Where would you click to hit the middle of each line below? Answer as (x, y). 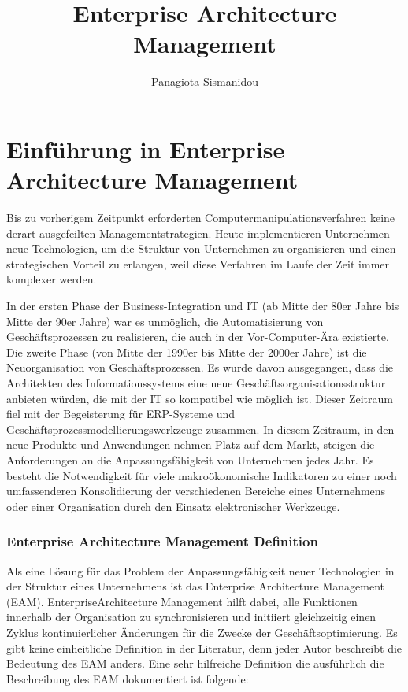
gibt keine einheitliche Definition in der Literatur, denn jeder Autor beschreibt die (204, 648)
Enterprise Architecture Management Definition (162, 541)
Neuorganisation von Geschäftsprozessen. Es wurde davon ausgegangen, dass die (200, 367)
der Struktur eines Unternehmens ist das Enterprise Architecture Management (196, 586)
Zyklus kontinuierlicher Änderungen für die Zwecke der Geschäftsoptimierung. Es (202, 632)
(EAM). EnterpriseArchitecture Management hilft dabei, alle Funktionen (182, 601)
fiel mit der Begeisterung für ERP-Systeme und (121, 414)
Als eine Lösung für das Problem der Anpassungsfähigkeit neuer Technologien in (200, 570)
